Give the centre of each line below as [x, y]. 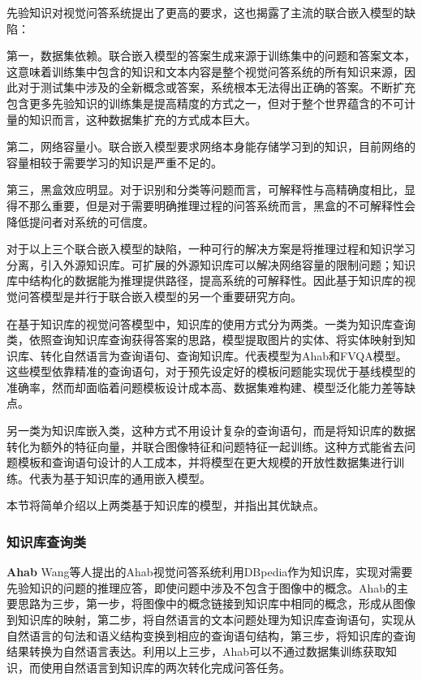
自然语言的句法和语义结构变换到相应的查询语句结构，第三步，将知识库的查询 [211, 635]
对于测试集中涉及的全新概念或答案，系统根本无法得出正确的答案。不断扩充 [216, 87]
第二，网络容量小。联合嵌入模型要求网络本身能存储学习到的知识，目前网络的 [211, 147]
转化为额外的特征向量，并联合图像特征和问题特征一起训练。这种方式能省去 [205, 446]
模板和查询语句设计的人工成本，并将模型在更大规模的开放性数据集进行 [205, 462]
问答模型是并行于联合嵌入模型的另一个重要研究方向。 [159, 296]
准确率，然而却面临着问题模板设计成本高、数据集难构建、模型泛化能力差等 [205, 387]
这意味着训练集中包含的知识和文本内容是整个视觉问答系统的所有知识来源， [205, 71]
